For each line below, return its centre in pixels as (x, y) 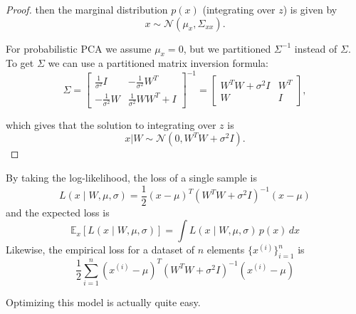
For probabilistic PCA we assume (79, 48)
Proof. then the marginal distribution (87, 9)
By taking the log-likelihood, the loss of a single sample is (131, 178)
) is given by (310, 9)
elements (226, 250)
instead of (316, 48)
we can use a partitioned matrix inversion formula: (158, 63)
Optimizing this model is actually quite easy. (103, 302)
